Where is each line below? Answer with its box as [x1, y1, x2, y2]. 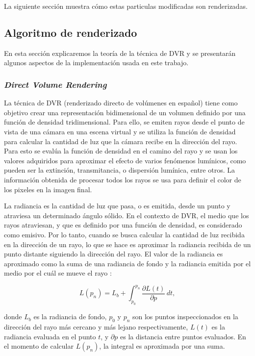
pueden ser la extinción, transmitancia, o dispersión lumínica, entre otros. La [4, 165, 235, 175]
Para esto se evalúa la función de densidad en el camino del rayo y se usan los [4, 146, 238, 156]
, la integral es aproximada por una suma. [99, 341, 225, 351]
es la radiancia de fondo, [33, 311, 107, 322]
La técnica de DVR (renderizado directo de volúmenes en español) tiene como [4, 98, 238, 108]
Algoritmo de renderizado [4, 25, 137, 40]
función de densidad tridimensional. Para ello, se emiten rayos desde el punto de [4, 117, 245, 127]
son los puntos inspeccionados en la [132, 311, 238, 322]
